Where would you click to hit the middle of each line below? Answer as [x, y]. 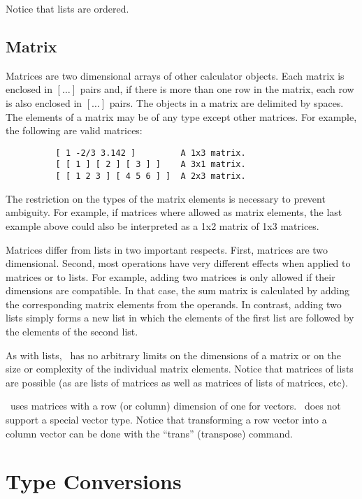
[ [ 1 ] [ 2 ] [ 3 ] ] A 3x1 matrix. [151, 165]
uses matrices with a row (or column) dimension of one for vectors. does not [175, 406]
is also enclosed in [44, 102]
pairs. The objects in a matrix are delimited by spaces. [226, 102]
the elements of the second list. [72, 332]
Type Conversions [94, 481]
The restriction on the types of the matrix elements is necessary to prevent [166, 198]
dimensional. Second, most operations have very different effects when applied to [178, 263]
